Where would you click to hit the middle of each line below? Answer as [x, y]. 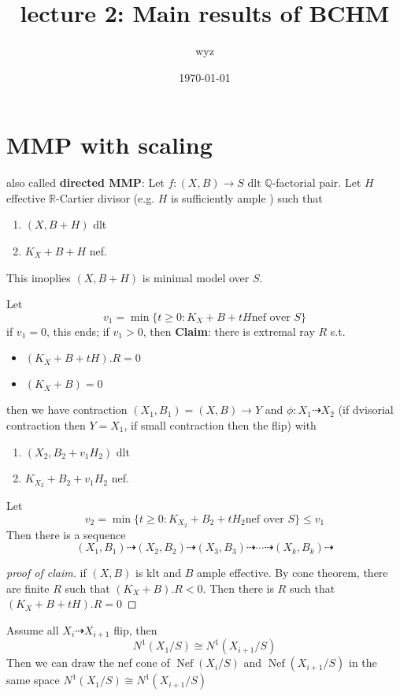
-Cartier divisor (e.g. [105, 197]
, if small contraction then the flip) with [220, 425]
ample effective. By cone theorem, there [293, 573]
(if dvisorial [366, 409]
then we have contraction [67, 409]
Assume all [33, 629]
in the [363, 663]
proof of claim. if [46, 573]
